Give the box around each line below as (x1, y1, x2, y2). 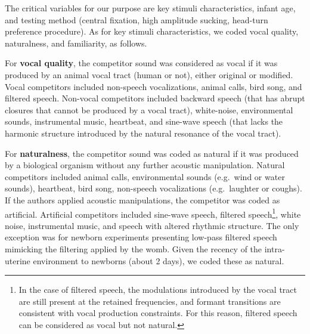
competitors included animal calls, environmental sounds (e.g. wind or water (5, 170, 285, 183)
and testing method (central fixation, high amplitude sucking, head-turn (5, 13, 268, 26)
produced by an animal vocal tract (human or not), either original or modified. (5, 68, 293, 81)
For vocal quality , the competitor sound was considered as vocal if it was (5, 57, 278, 69)
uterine (5, 254, 30, 267)
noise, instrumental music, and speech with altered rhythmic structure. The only (5, 219, 299, 231)
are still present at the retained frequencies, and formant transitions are (18, 295, 281, 307)
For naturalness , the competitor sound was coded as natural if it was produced (5, 147, 299, 159)
